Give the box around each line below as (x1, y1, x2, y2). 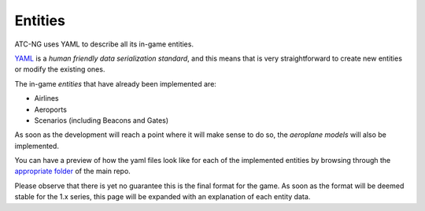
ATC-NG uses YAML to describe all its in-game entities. (14, 39, 194, 49)
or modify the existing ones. (14, 65, 105, 74)
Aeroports (34, 105, 67, 114)
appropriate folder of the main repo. (14, 166, 131, 176)
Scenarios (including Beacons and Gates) (34, 115, 169, 125)
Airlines (34, 94, 59, 103)
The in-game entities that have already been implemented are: (14, 79, 216, 88)
